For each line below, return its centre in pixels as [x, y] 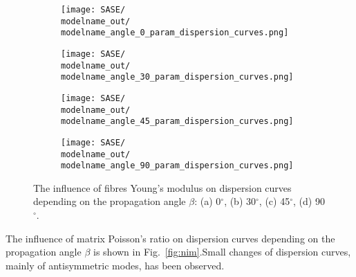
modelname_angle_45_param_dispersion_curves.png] [177, 122]
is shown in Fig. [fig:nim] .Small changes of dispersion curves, [222, 252]
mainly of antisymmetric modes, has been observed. [115, 265]
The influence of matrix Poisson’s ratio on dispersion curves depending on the [170, 238]
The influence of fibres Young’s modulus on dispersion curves [162, 187]
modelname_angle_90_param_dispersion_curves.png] [177, 166]
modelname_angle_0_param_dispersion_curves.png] [175, 33]
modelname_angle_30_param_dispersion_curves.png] [177, 77]
